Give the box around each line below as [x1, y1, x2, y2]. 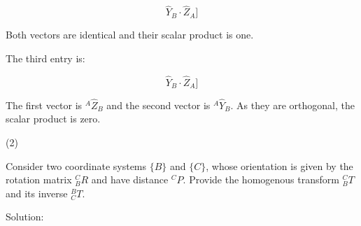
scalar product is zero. [6, 111, 101, 126]
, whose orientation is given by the [206, 158, 353, 173]
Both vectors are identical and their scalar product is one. [6, 27, 254, 42]
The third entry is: [6, 50, 85, 65]
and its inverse [6, 185, 68, 200]
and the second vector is [106, 97, 211, 112]
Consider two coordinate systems [6, 158, 147, 173]
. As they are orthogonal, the [230, 97, 355, 112]
